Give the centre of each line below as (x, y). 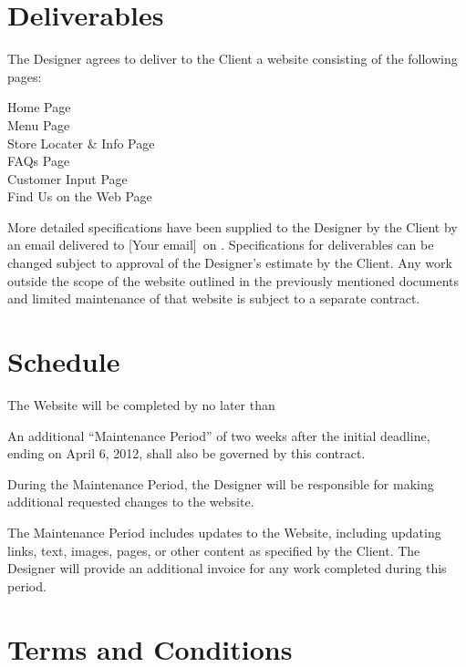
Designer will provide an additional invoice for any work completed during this (227, 568)
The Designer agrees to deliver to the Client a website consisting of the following (233, 59)
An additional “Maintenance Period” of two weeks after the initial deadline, (219, 435)
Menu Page (39, 124)
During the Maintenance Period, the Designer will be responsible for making (221, 483)
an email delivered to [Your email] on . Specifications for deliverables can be (221, 245)
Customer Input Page (67, 178)
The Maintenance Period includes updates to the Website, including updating (224, 532)
